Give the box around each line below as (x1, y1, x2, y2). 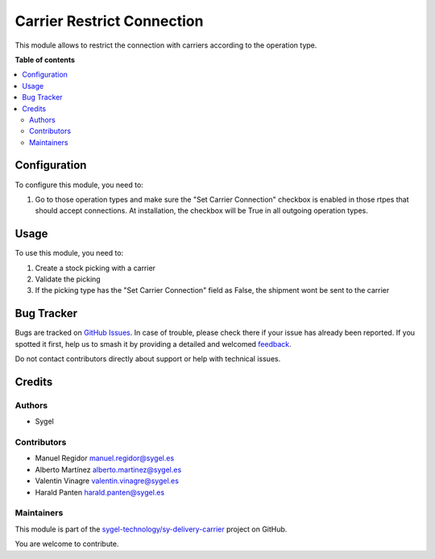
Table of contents (14, 55, 76, 65)
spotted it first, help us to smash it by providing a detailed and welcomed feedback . (14, 339, 292, 348)
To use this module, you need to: (14, 248, 124, 258)
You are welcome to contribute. (14, 539, 119, 549)
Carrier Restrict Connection (14, 12, 204, 30)
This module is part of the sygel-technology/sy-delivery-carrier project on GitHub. (14, 524, 288, 534)
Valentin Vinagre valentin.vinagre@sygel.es (35, 476, 179, 486)
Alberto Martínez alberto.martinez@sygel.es (35, 465, 182, 474)
